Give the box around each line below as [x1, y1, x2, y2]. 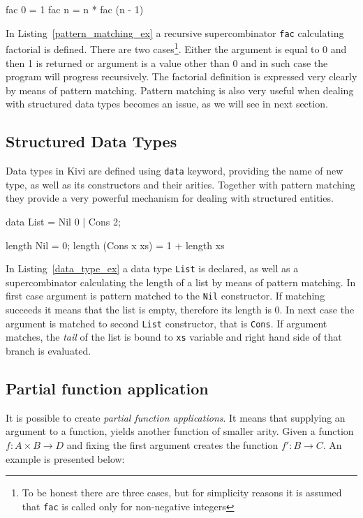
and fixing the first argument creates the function [66, 437, 279, 452]
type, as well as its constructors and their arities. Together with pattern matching [6, 177, 355, 191]
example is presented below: [6, 451, 125, 466]
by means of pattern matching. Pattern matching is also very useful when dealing [6, 82, 354, 97]
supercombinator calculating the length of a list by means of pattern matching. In [6, 274, 356, 289]
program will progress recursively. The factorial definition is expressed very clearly [6, 69, 357, 84]
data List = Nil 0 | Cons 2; [6, 214, 121, 228]
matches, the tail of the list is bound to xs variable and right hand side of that [6, 330, 342, 344]
